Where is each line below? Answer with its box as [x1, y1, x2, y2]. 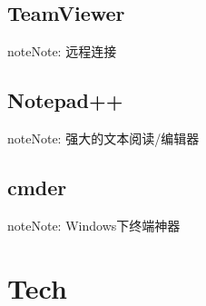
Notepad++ [7, 86, 123, 114]
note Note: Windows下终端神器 [7, 215, 181, 234]
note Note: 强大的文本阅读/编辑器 [7, 129, 200, 147]
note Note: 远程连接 [7, 42, 117, 61]
